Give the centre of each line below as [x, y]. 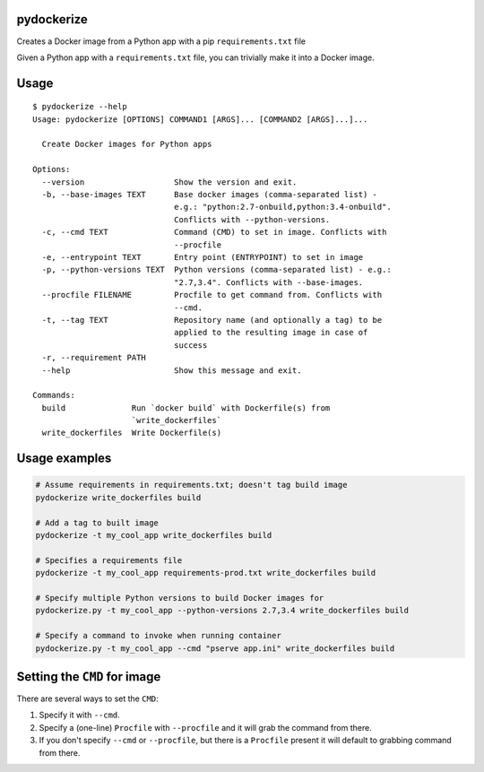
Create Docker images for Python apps [127, 144]
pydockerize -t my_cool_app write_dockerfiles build [154, 535]
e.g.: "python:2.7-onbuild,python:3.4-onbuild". [282, 207]
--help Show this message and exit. [172, 370]
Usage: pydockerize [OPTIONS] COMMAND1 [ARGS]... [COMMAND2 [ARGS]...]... [200, 119]
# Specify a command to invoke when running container [158, 636]
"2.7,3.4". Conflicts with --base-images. [268, 282]
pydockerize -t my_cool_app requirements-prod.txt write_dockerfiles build [206, 573]
